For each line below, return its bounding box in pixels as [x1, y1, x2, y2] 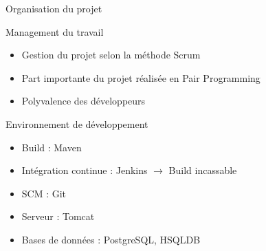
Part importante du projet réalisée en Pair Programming [21, 70, 261, 85]
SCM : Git [21, 186, 67, 200]
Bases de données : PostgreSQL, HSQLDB [21, 232, 201, 246]
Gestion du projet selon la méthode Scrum [21, 47, 201, 62]
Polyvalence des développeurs [21, 94, 146, 108]
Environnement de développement [5, 116, 148, 131]
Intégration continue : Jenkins [21, 163, 148, 177]
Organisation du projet [5, 1, 102, 15]
